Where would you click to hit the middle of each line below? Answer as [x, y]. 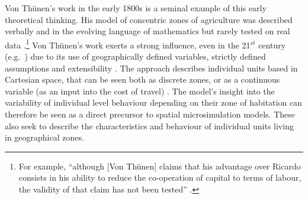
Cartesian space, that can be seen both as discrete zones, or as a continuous [142, 79]
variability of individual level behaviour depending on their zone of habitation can [153, 102]
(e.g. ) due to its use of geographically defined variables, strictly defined [135, 56]
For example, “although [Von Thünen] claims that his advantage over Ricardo [160, 166]
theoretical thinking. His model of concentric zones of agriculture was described [149, 19]
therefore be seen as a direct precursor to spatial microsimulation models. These [150, 114]
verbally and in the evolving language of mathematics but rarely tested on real [147, 31]
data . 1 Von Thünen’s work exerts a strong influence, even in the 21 [128, 44]
